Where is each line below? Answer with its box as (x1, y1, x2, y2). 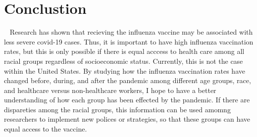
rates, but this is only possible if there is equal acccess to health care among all (4, 46, 245, 56)
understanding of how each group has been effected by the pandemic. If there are (4, 94, 250, 105)
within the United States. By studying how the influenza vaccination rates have (4, 65, 245, 76)
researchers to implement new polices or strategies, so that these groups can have (4, 114, 250, 124)
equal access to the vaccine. (4, 124, 87, 134)
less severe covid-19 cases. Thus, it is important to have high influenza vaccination (4, 36, 254, 46)
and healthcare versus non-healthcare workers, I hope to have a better (4, 85, 216, 95)
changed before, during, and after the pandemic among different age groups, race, (4, 75, 251, 86)
